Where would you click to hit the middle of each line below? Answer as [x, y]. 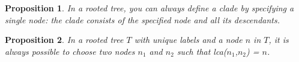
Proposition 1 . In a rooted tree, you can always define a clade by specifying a [149, 8]
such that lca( [202, 51]
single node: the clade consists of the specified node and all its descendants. [143, 19]
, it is [279, 40]
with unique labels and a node [188, 40]
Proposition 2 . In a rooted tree [64, 40]
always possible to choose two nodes [70, 51]
